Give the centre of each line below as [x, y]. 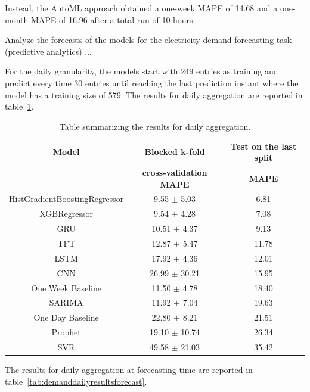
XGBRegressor [66, 214]
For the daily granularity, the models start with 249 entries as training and [142, 71]
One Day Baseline [66, 317]
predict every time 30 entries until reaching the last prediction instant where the [152, 83]
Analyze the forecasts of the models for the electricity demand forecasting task [148, 40]
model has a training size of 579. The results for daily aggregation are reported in [154, 94]
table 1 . [19, 106]
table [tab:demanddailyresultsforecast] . [76, 381]
